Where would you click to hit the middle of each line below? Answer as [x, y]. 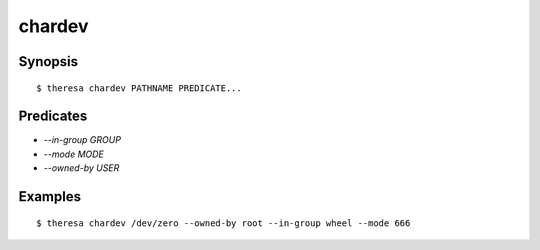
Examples [50, 196]
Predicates [53, 116]
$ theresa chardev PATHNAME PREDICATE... [139, 88]
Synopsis [48, 61]
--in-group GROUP [82, 140]
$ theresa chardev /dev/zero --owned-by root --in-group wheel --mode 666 [223, 223]
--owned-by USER [81, 168]
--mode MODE [74, 154]
